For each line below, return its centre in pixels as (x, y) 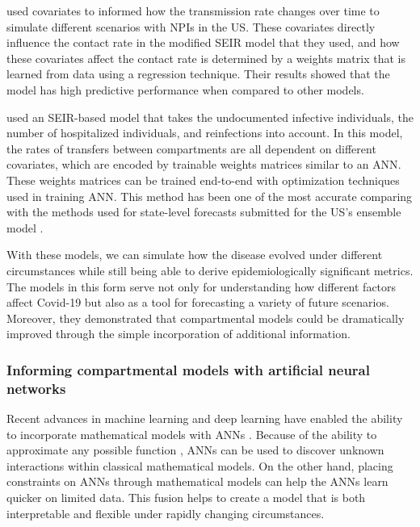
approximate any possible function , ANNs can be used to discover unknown (195, 450)
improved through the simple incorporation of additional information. (178, 334)
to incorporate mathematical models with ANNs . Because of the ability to (192, 434)
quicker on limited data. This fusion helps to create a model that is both (186, 497)
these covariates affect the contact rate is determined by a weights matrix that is (206, 58)
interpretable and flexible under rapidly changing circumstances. (166, 513)
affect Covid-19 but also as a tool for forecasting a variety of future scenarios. (198, 302)
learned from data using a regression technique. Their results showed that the (198, 74)
